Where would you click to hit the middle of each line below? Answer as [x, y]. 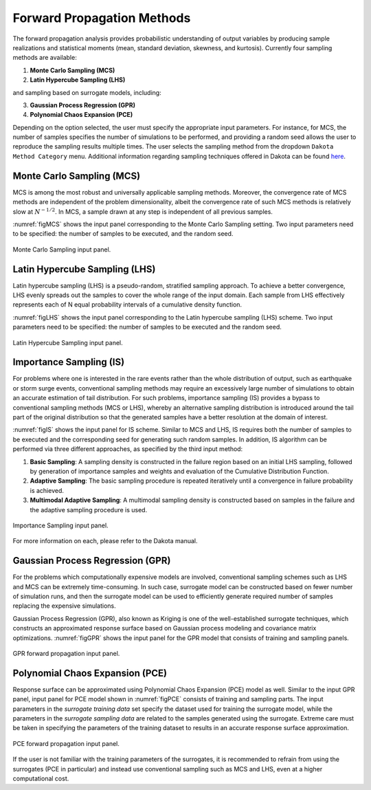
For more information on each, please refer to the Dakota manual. [105, 541]
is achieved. [47, 490]
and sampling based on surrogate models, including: [87, 92]
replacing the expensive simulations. [64, 606]
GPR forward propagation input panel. [66, 653]
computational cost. [41, 778]
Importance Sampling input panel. [61, 525]
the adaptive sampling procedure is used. [89, 509]
